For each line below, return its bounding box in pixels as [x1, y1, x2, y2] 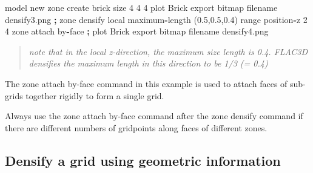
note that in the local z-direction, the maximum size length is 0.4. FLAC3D [29, 45, 308, 57]
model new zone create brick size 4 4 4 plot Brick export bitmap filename [5, 1, 278, 13]
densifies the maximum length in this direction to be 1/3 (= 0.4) [29, 57, 268, 70]
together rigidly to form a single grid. [25, 89, 164, 102]
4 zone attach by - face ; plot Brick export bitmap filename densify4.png [5, 25, 269, 38]
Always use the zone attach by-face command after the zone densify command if [5, 109, 303, 122]
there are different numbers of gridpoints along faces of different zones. [5, 121, 268, 134]
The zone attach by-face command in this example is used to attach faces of [5, 77, 288, 90]
